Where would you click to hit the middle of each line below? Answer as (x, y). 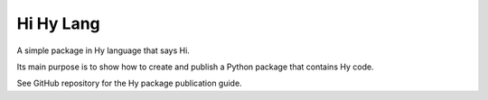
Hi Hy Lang (59, 23)
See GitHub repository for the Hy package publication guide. (130, 83)
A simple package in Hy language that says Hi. (103, 50)
